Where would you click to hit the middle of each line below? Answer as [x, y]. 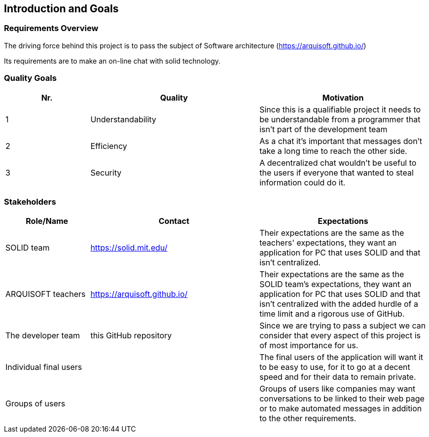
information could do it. [303, 182]
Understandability [123, 119]
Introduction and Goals [61, 9]
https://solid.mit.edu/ [129, 248]
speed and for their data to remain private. [338, 377]
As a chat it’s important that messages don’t [341, 141]
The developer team [43, 336]
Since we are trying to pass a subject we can [343, 326]
